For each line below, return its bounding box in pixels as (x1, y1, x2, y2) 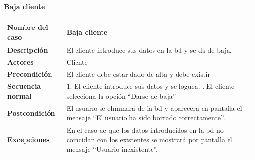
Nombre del (7, 22, 48, 32)
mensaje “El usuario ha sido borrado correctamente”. (66, 112, 225, 123)
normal (7, 90, 32, 101)
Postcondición (7, 107, 55, 118)
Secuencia (7, 81, 41, 91)
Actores (7, 56, 34, 67)
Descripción (7, 44, 48, 54)
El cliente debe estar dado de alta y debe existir (66, 69, 210, 79)
